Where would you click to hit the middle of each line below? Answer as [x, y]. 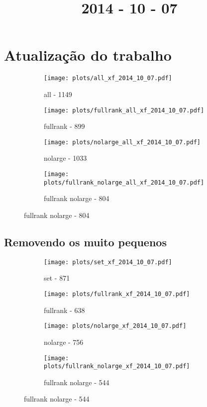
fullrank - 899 [64, 126]
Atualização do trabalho [88, 55]
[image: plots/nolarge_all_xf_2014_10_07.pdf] [122, 142]
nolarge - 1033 [65, 158]
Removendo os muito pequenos [85, 242]
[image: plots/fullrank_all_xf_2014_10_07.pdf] [124, 110]
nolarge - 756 [64, 342]
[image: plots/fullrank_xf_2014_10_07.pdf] [117, 294]
